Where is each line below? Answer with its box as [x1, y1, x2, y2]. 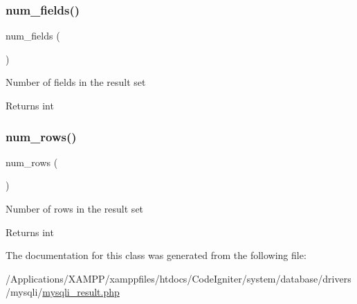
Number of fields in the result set [6, 75, 146, 89]
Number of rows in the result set [6, 202, 144, 215]
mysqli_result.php [42, 285, 120, 299]
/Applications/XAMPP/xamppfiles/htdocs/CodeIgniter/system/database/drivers [6, 271, 351, 285]
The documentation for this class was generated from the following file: [6, 248, 306, 262]
